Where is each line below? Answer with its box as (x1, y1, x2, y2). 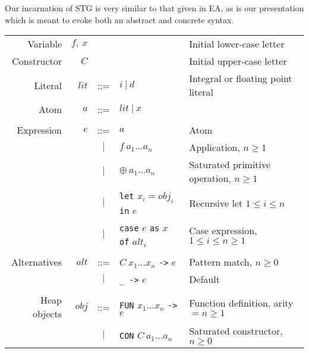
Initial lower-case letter (189, 37, 285, 51)
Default (189, 272, 220, 286)
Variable (27, 37, 62, 51)
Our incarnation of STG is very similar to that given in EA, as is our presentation (5, 2, 304, 14)
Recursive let (189, 196, 243, 210)
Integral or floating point (189, 71, 292, 86)
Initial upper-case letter (189, 54, 287, 68)
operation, (189, 171, 231, 185)
